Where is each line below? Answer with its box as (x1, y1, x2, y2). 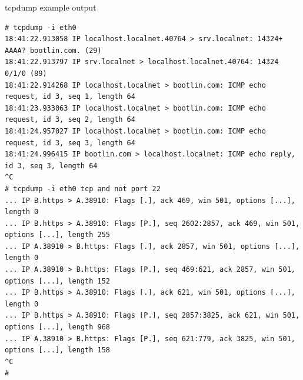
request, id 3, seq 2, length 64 (5, 115, 135, 124)
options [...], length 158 (5, 346, 110, 355)
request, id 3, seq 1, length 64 (5, 92, 135, 101)
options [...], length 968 (5, 323, 110, 332)
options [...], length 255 (5, 231, 110, 239)
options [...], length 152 (5, 276, 110, 285)
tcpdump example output (5, 1, 96, 13)
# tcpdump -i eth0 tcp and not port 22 (5, 184, 161, 193)
